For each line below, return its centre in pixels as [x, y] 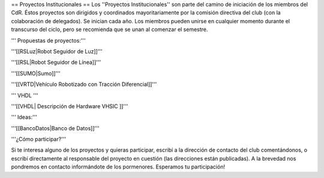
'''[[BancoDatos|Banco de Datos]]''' [55, 128]
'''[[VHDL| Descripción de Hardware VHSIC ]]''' [70, 106]
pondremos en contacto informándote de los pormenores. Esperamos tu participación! [118, 167]
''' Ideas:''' [24, 117]
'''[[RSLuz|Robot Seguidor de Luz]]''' [57, 51]
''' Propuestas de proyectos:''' [49, 40]
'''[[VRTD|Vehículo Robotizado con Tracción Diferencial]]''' [84, 84]
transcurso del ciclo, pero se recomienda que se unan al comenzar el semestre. [109, 29]
